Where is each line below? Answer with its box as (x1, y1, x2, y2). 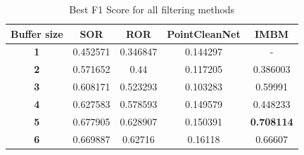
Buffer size (11, 26, 63, 41)
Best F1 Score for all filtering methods (69, 2, 235, 16)
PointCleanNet (167, 26, 241, 41)
